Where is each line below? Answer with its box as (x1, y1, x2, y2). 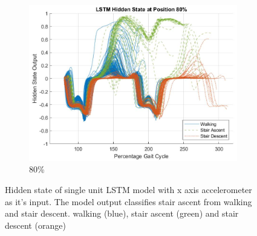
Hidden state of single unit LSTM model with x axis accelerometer (5, 183, 252, 196)
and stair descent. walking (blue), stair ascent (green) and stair (5, 207, 239, 220)
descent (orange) (5, 218, 66, 231)
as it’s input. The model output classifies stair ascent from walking (5, 195, 252, 208)
